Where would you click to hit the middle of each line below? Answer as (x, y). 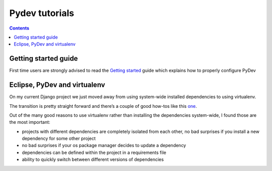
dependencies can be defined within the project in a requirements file (94, 152)
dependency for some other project (59, 138)
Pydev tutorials (42, 13)
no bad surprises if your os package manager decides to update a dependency (104, 145)
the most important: (30, 122)
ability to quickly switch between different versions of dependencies (93, 159)
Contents (19, 28)
